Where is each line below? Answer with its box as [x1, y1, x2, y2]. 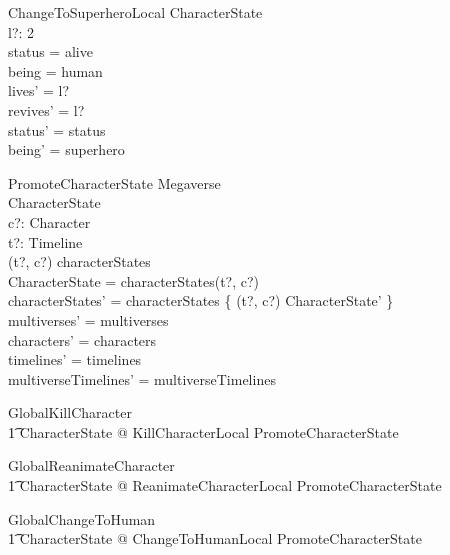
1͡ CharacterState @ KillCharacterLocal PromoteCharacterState [8, 421, 399, 442]
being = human [8, 60, 103, 81]
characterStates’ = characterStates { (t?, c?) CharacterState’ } [8, 290, 394, 311]
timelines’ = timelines [8, 349, 142, 370]
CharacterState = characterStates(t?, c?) [8, 270, 260, 291]
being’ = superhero [8, 139, 125, 160]
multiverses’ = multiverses [8, 309, 169, 330]
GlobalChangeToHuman [8, 508, 156, 529]
